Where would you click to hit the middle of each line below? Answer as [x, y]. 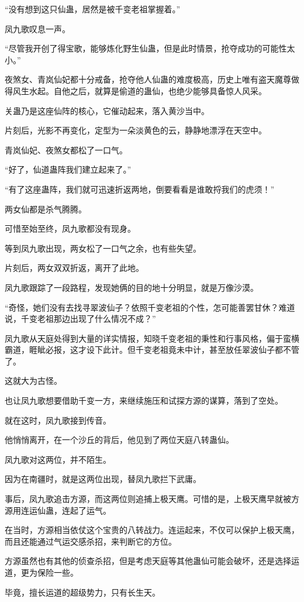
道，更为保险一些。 [42, 572]
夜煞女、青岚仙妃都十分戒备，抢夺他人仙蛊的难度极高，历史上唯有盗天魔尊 [148, 79]
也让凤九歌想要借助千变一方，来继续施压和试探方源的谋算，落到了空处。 [144, 400]
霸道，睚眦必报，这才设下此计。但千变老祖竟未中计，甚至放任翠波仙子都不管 [152, 350]
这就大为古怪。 [33, 381]
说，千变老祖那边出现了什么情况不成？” [80, 319]
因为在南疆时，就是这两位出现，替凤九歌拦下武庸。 [103, 479]
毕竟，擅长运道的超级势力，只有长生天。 [82, 592]
